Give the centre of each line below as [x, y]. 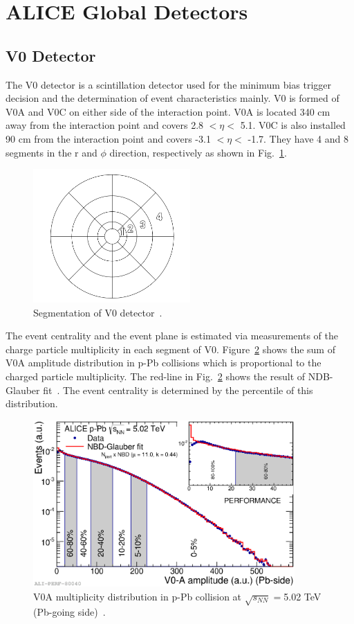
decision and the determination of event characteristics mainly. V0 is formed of [173, 98]
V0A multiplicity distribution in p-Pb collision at [138, 596]
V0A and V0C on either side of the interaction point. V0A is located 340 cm [168, 111]
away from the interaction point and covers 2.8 [105, 125]
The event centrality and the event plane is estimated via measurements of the [172, 336]
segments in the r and [52, 152]
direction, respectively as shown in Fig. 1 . [198, 152]
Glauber [23, 390]
